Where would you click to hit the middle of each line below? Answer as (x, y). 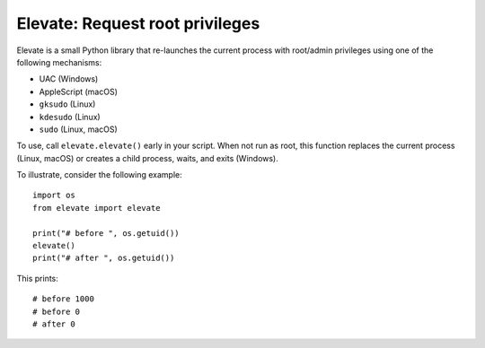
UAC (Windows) (69, 79)
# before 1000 (63, 299)
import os (54, 196)
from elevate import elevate (97, 208)
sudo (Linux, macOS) (79, 129)
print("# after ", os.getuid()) (104, 258)
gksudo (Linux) (67, 104)
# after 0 (54, 324)
